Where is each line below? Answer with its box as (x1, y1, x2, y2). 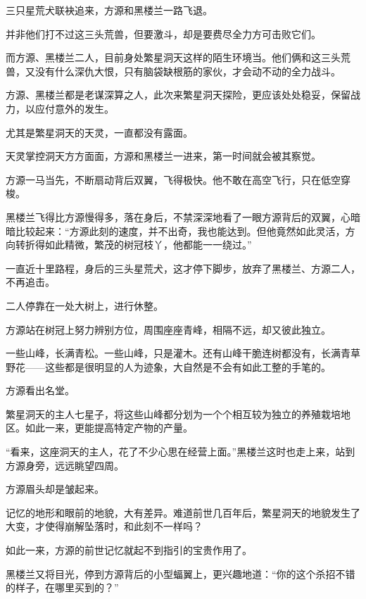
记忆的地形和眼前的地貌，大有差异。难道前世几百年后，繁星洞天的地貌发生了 (6, 505, 360, 519)
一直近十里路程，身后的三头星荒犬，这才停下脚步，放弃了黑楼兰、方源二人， (6, 260, 360, 275)
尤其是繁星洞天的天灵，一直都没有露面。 (6, 125, 193, 139)
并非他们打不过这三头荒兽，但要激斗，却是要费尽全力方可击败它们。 (6, 26, 321, 41)
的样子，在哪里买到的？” (6, 580, 119, 595)
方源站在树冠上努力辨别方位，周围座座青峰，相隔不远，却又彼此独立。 (6, 322, 331, 336)
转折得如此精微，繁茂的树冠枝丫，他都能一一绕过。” (15, 237, 252, 252)
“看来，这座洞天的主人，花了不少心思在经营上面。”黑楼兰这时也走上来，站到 (6, 444, 355, 459)
